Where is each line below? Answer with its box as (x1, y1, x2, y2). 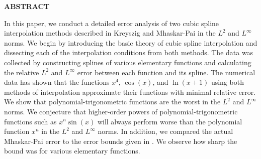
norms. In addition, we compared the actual (98, 126, 233, 136)
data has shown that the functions (4, 77, 110, 87)
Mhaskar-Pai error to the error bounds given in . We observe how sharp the (4, 135, 237, 146)
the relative (4, 67, 39, 77)
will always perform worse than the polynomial (97, 116, 242, 126)
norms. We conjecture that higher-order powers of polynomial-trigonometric (4, 106, 238, 116)
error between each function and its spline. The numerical (77, 67, 255, 77)
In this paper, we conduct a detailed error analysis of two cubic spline (4, 18, 219, 28)
